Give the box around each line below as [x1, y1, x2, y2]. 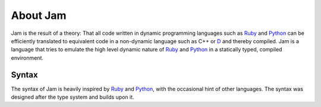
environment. [11, 54, 44, 61]
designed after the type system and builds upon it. [11, 93, 134, 100]
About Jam [11, 9, 67, 22]
